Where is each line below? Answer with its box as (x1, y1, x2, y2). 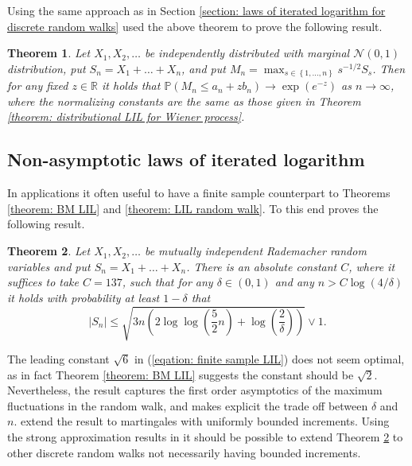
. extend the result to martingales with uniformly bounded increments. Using (14, 413, 390, 429)
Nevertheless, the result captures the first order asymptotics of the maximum (7, 382, 383, 398)
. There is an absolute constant (186, 258, 337, 274)
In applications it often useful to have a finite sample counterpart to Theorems (7, 184, 391, 201)
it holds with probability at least (7, 289, 160, 305)
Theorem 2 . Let (7, 243, 91, 259)
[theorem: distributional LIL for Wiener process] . (7, 108, 245, 125)
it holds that (102, 77, 161, 94)
